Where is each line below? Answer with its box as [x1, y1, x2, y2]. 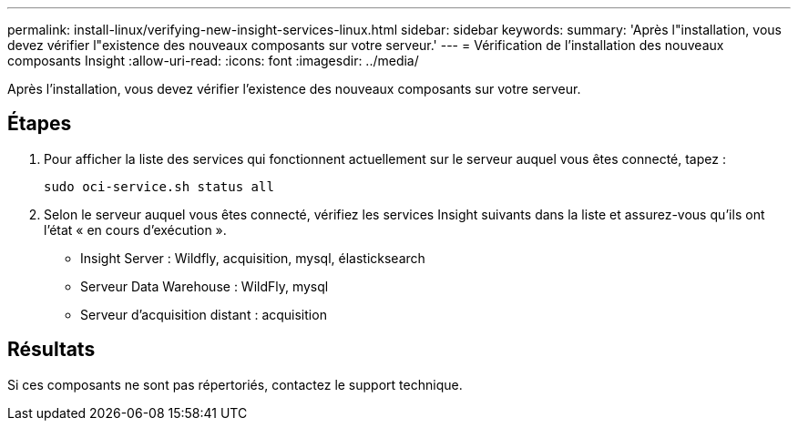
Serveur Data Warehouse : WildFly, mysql [80, 278, 329, 294]
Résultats [7, 338, 96, 362]
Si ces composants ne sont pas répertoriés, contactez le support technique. [7, 376, 463, 392]
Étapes [7, 112, 72, 136]
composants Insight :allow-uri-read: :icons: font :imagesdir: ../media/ [7, 53, 419, 68]
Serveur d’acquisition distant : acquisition [80, 306, 327, 322]
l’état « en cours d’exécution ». [44, 221, 227, 238]
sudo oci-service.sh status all [44, 178, 274, 194]
